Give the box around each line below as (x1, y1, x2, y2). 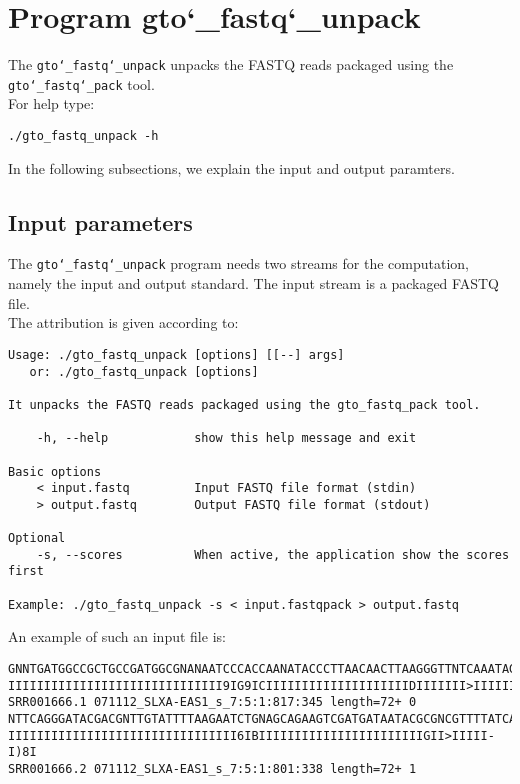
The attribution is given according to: (8, 312, 239, 333)
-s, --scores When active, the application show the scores (36, 547, 510, 562)
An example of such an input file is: (8, 626, 226, 647)
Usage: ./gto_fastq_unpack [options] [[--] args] (8, 347, 345, 362)
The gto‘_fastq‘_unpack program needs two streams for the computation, (8, 253, 469, 274)
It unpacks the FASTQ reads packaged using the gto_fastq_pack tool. (8, 397, 481, 412)
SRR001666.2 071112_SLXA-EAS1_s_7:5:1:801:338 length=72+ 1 (8, 761, 417, 776)
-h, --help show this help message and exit (36, 431, 417, 446)
